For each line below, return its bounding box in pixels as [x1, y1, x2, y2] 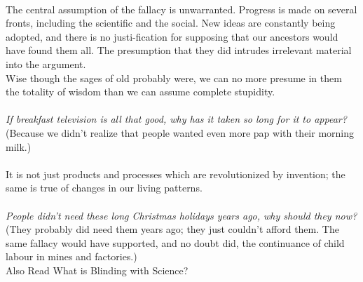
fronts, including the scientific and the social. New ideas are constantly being [6, 15, 336, 30]
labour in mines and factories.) [6, 249, 137, 264]
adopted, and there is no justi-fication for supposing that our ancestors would [6, 29, 338, 43]
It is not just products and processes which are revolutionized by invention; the [6, 166, 345, 181]
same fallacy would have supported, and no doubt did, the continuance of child [6, 235, 345, 250]
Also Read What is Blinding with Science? [6, 262, 189, 277]
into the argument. [6, 56, 86, 71]
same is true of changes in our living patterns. [6, 180, 203, 195]
